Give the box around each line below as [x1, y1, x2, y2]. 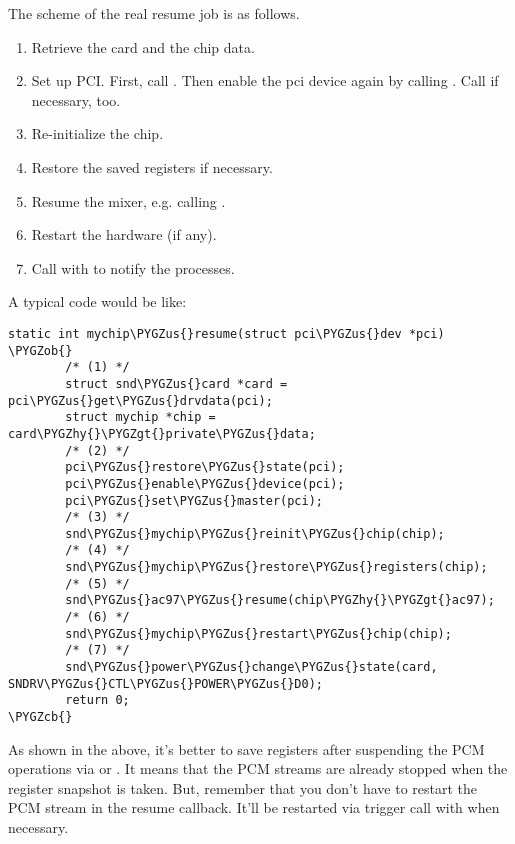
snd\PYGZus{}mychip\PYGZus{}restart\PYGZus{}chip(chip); [65, 626, 452, 641]
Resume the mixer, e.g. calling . [31, 190, 226, 211]
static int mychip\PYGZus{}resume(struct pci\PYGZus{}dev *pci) [8, 326, 445, 341]
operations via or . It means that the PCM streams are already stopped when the [8, 758, 508, 779]
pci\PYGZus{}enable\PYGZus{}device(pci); [65, 476, 345, 491]
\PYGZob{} [8, 343, 73, 358]
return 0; [65, 693, 130, 708]
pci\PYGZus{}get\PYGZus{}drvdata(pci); [8, 393, 273, 408]
